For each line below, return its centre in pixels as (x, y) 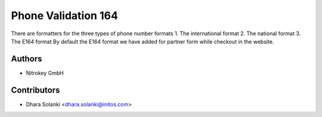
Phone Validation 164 (65, 16)
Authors (27, 59)
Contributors (35, 90)
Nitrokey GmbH (45, 73)
